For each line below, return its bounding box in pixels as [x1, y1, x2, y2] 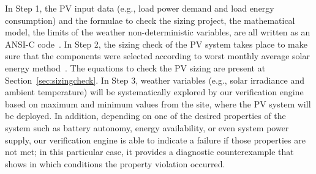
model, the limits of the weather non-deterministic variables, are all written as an [5, 26, 310, 38]
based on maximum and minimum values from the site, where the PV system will [5, 97, 311, 110]
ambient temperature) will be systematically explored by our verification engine [5, 85, 304, 98]
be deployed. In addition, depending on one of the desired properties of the [5, 109, 286, 122]
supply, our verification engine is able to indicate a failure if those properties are [5, 133, 306, 146]
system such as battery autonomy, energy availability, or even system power [5, 121, 289, 134]
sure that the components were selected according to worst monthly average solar [5, 49, 310, 62]
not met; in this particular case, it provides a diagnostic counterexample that [5, 145, 294, 158]
